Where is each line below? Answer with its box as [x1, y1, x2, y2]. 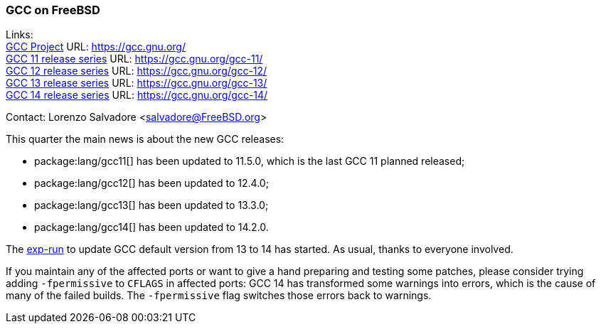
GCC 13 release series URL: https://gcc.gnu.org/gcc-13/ [6, 77, 267, 90]
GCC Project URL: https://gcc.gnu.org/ [6, 41, 186, 53]
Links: [6, 28, 33, 41]
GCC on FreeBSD [6, 3, 100, 17]
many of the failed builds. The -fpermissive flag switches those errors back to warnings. [6, 289, 432, 302]
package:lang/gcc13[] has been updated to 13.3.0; [34, 199, 269, 212]
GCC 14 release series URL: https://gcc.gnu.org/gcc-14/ [6, 89, 268, 102]
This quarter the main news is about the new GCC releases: [6, 133, 284, 146]
